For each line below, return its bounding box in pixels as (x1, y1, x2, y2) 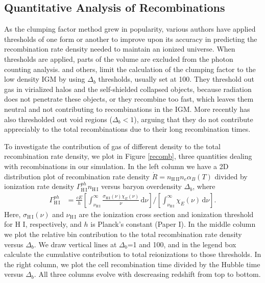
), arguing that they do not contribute (134, 113, 253, 124)
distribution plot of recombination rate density (4, 171, 150, 181)
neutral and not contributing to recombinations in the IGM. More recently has (4, 103, 250, 114)
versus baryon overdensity (101, 181, 182, 192)
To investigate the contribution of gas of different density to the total (4, 140, 221, 151)
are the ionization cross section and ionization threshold (79, 208, 254, 219)
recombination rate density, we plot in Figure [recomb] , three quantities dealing (4, 151, 252, 161)
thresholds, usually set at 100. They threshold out (98, 74, 254, 84)
